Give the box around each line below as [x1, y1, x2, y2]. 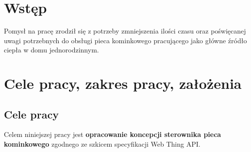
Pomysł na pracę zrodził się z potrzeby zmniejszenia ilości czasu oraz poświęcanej [4, 26, 246, 36]
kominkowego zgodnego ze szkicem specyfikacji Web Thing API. [4, 139, 201, 149]
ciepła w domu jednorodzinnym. [4, 45, 99, 55]
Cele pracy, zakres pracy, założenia [4, 73, 242, 93]
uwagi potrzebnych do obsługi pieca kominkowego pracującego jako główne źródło [4, 35, 247, 45]
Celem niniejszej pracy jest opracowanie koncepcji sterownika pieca [4, 129, 221, 139]
